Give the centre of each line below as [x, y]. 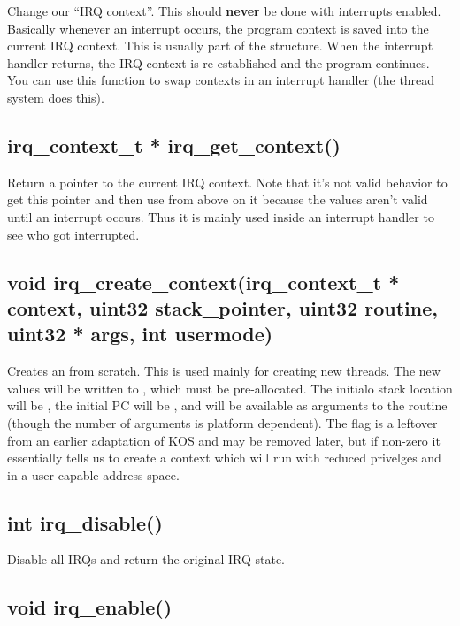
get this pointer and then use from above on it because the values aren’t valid [218, 199]
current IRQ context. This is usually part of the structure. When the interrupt [220, 46]
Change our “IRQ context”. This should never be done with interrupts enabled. [224, 11]
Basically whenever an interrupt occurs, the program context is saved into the [218, 28]
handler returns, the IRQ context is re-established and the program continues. [218, 62]
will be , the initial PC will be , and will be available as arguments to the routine [227, 405]
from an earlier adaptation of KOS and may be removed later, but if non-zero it [224, 440]
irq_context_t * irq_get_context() [174, 145]
